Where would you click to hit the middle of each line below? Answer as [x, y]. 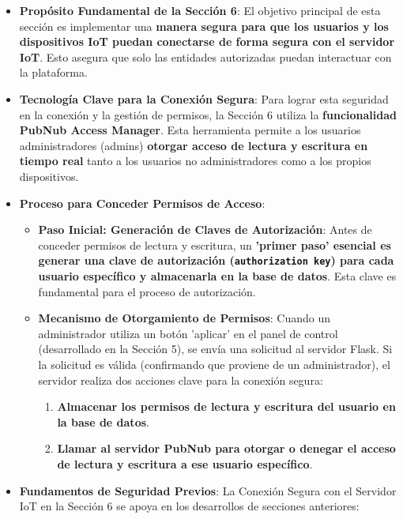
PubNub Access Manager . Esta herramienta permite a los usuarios [190, 130]
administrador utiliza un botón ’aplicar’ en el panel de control [188, 333]
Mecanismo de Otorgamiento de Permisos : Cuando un [185, 318]
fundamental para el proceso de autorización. [147, 291]
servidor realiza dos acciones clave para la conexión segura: [181, 380]
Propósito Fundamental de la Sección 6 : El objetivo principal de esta [200, 10]
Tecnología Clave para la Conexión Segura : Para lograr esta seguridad [204, 98]
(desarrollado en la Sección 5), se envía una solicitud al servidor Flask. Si [215, 349]
